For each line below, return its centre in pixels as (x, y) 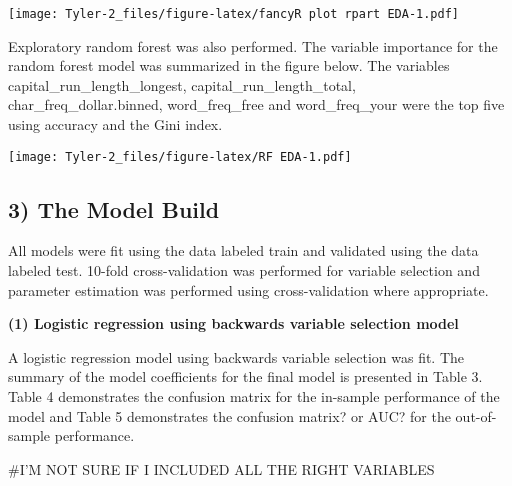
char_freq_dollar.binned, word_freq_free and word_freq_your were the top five (256, 104)
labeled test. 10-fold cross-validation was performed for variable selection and (244, 270)
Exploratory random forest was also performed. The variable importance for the (253, 45)
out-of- (476, 415)
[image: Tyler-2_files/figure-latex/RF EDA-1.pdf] (180, 156)
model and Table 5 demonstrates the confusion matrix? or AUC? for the (229, 415)
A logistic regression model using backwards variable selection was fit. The (236, 356)
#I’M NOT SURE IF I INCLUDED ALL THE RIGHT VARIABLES (221, 468)
